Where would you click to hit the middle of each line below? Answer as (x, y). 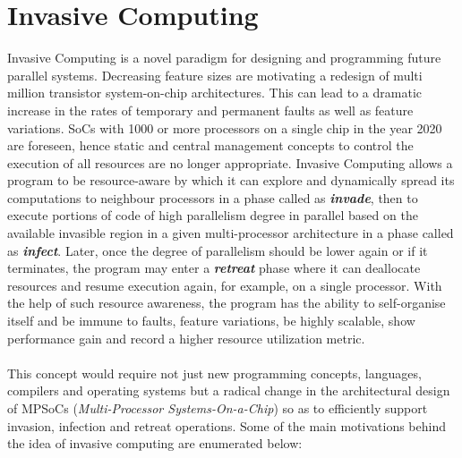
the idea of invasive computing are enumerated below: (155, 443)
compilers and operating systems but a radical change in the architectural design (229, 390)
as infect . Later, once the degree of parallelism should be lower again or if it (218, 250)
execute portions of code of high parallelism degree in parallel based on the (213, 215)
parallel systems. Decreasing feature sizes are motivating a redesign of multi (215, 75)
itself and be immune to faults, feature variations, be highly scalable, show (211, 321)
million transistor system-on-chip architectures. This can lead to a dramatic (215, 93)
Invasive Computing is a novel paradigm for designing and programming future (224, 58)
